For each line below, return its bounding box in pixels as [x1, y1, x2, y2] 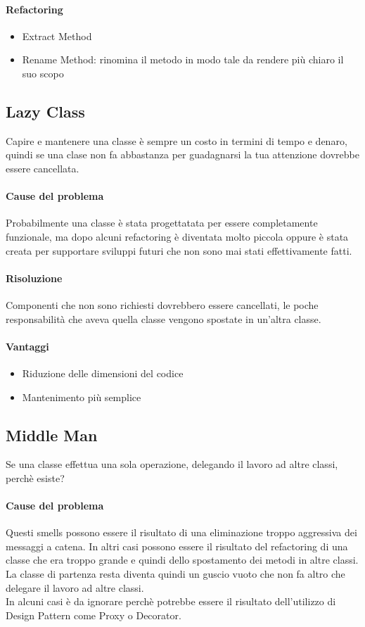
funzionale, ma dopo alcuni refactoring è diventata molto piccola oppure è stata [6, 229, 349, 243]
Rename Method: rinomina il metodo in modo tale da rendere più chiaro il [22, 52, 344, 67]
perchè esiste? [6, 470, 65, 485]
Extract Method [22, 28, 92, 43]
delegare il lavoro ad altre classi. [6, 580, 144, 595]
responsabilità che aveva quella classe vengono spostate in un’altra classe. [6, 311, 321, 326]
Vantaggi [6, 338, 49, 353]
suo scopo [22, 65, 64, 80]
